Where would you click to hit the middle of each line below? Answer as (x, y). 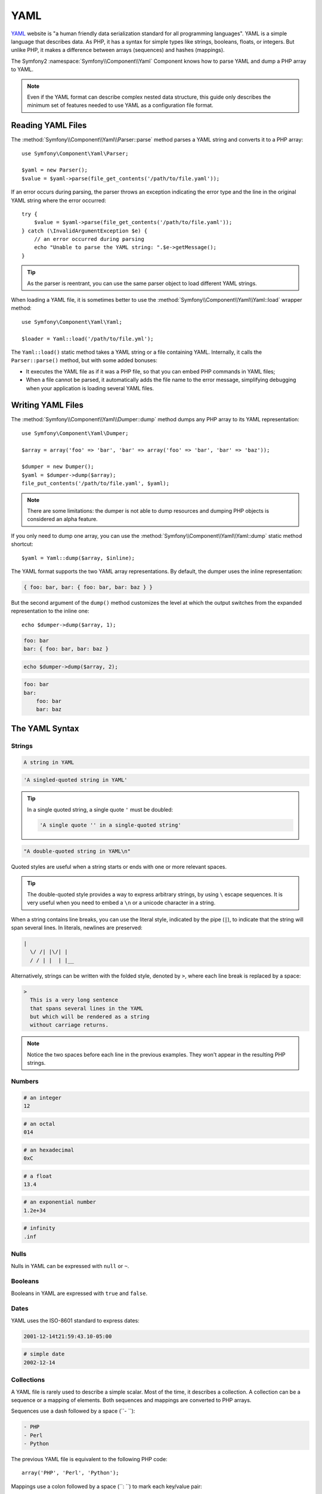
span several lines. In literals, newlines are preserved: (77, 927)
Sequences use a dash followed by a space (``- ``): (73, 1411)
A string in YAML (49, 762)
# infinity (39, 1228)
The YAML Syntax (45, 728)
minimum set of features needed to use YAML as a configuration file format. (120, 105)
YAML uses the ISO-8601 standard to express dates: (75, 1320)
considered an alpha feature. (62, 519)
